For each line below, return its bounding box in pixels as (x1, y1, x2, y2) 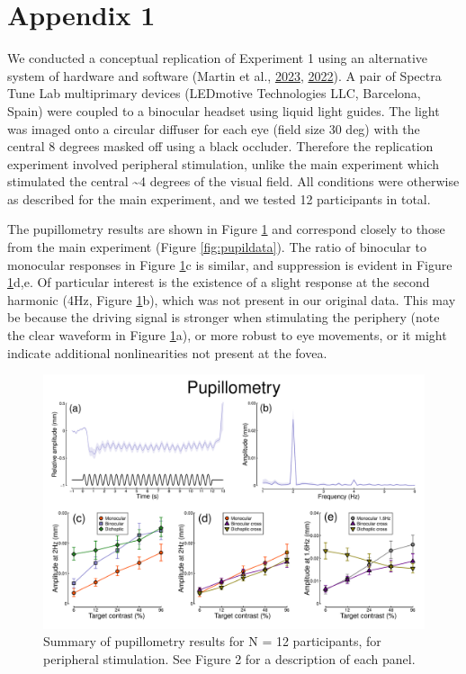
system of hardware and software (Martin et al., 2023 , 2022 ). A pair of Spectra (7, 66, 442, 85)
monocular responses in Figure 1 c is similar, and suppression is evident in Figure (7, 255, 453, 274)
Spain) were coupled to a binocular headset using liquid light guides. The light (7, 101, 440, 120)
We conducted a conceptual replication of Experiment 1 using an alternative (7, 49, 428, 67)
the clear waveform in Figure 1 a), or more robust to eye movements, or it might (7, 326, 447, 345)
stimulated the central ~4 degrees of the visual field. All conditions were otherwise (7, 172, 460, 191)
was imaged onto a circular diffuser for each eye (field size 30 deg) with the (7, 119, 420, 138)
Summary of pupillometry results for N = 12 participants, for (43, 632, 381, 651)
